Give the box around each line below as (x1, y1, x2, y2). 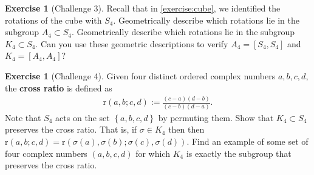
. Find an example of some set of (186, 135, 309, 147)
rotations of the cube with (5, 13, 102, 26)
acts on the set (55, 111, 110, 124)
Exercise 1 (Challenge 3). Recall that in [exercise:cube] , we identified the (5, 2, 281, 14)
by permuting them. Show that (158, 111, 274, 124)
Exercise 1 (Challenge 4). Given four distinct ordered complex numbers (5, 69, 276, 82)
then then (168, 123, 205, 136)
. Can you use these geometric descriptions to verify (35, 37, 228, 50)
